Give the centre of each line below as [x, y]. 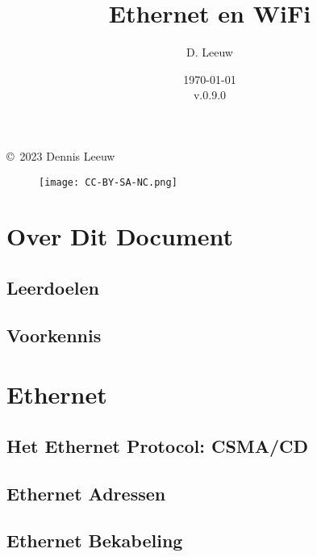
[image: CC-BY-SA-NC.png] [108, 182]
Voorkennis [54, 335]
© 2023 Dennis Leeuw [61, 155]
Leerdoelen [53, 287]
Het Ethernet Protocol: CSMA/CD [158, 445]
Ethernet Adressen [86, 493]
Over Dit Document [120, 236]
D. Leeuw [210, 52]
